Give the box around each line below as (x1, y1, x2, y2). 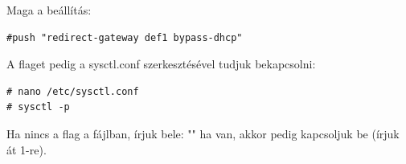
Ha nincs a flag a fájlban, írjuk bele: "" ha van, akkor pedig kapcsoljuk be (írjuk (6, 125, 400, 141)
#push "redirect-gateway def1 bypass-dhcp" (6, 31, 243, 43)
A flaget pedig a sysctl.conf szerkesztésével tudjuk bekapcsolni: (6, 55, 316, 72)
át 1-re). (6, 141, 47, 158)
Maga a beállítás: (6, 2, 92, 18)
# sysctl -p (6, 101, 70, 113)
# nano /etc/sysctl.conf (6, 85, 139, 97)
